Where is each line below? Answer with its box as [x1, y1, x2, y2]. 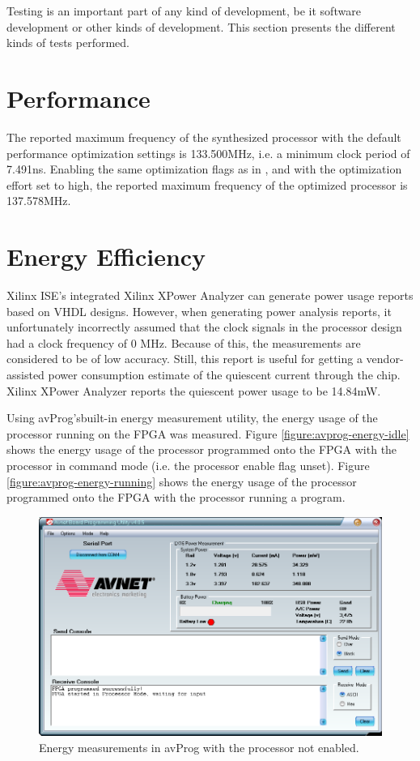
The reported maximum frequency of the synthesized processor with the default [6, 128, 401, 145]
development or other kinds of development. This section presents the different [6, 18, 396, 35]
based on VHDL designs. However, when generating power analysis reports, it [6, 302, 392, 319]
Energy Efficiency [6, 240, 206, 273]
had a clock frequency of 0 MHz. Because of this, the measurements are [6, 334, 361, 351]
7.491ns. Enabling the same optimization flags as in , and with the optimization [6, 160, 402, 177]
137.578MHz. [6, 192, 71, 209]
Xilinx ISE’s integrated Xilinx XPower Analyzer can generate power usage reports [6, 287, 414, 303]
